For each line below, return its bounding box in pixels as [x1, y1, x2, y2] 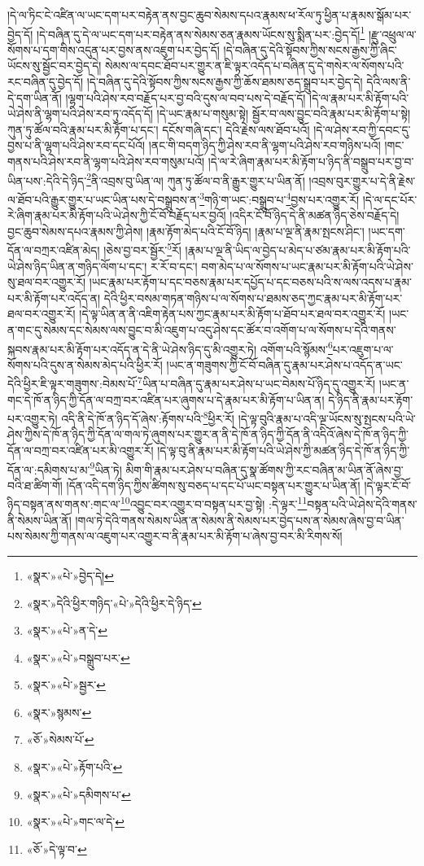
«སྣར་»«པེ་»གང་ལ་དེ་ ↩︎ [26, 813, 125, 830]
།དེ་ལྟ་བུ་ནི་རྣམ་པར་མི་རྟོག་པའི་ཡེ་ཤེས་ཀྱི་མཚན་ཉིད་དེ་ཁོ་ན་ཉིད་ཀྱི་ [157, 442, 410, 459]
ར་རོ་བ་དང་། [151, 257, 198, 274]
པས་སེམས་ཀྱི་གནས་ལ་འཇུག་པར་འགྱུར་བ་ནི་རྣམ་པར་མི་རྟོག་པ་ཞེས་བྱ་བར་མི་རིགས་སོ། [7, 527, 343, 545]
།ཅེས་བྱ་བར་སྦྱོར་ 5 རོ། [103, 239, 181, 258]
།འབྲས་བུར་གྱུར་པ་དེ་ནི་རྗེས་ [308, 172, 416, 189]
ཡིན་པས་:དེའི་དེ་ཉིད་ [7, 172, 87, 189]
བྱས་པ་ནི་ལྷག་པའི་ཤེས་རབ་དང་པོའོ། [7, 137, 146, 154]
